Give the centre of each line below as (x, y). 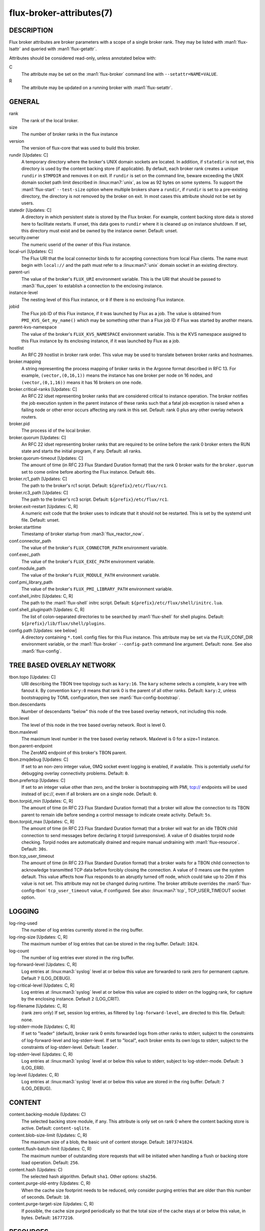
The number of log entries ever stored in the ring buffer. (78, 958)
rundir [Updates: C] (29, 155)
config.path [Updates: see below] (43, 630)
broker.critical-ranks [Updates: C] (43, 389)
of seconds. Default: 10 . (46, 1197)
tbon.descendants (27, 705)
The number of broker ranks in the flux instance (69, 134)
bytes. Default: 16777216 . (48, 1218)
